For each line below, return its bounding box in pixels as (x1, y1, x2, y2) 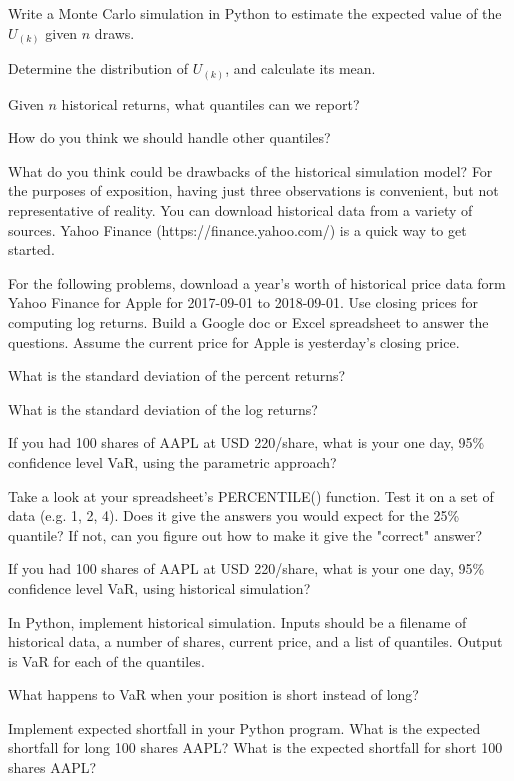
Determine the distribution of (8, 58, 189, 79)
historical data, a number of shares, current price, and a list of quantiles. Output (8, 631, 503, 652)
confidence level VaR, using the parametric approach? (8, 451, 337, 472)
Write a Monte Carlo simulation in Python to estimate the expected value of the (8, 3, 502, 23)
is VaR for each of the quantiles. (8, 650, 205, 671)
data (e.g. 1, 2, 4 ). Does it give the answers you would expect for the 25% (8, 505, 460, 526)
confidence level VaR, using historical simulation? (8, 577, 311, 598)
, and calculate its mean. (225, 58, 376, 79)
